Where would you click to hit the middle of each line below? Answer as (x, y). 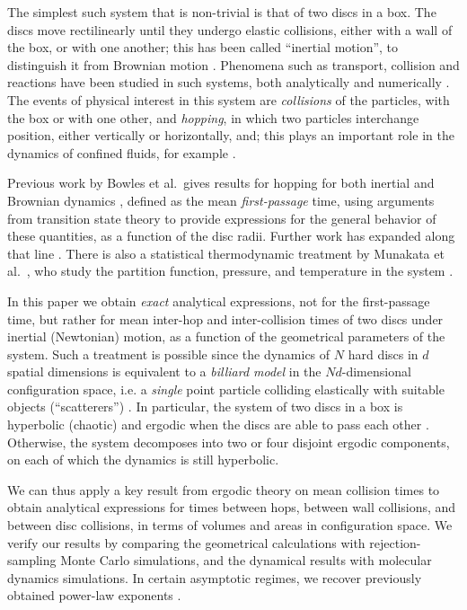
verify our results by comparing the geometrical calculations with (186, 542)
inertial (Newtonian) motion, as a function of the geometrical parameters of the (226, 336)
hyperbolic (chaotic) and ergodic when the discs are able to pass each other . (218, 424)
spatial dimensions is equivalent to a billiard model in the (164, 371)
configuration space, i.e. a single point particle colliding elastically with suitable (226, 389)
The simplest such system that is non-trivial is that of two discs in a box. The (222, 12)
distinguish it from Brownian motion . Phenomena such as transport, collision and (233, 64)
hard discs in (383, 354)
